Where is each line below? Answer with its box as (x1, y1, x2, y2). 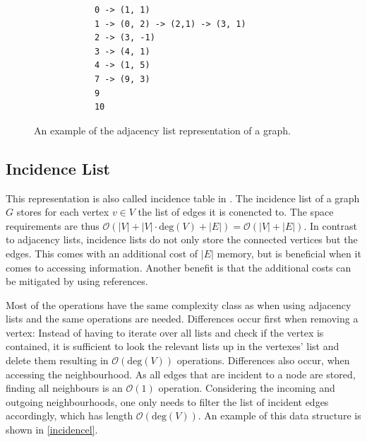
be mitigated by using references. (6, 274, 148, 289)
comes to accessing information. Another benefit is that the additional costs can (6, 260, 351, 274)
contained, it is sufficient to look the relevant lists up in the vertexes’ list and (6, 339, 339, 354)
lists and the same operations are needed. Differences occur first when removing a (6, 311, 359, 326)
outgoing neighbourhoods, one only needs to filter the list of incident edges (6, 394, 329, 409)
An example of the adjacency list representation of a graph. (34, 122, 291, 137)
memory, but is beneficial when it (217, 245, 361, 260)
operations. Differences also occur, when (176, 353, 350, 368)
